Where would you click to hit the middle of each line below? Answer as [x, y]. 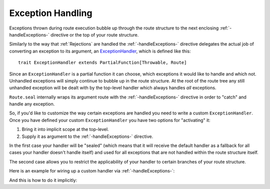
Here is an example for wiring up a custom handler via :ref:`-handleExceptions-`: [92, 171]
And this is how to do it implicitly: [43, 180]
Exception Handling [51, 13]
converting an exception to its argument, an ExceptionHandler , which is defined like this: [100, 51]
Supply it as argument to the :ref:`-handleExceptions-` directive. [87, 136]
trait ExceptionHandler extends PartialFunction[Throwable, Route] [102, 63]
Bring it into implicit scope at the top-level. [65, 129]
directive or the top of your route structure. [94, 34]
